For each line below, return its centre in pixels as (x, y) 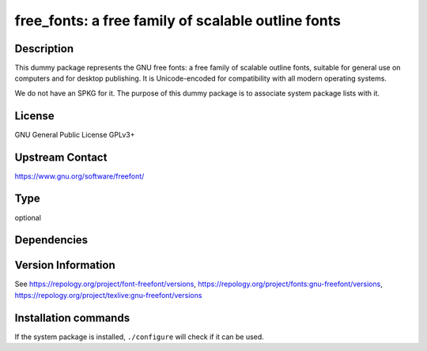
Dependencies (51, 240)
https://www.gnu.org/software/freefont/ (79, 176)
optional (28, 217)
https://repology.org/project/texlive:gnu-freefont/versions (108, 295)
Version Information (65, 265)
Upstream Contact (61, 157)
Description (44, 49)
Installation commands (72, 317)
